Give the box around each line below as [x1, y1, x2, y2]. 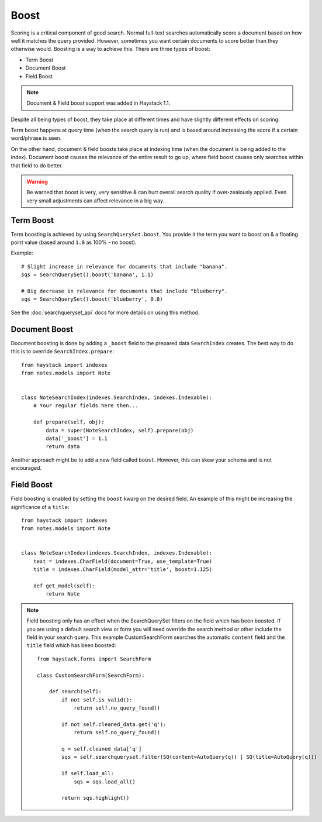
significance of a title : [11, 503, 70, 510]
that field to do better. [11, 161, 63, 169]
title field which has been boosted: [26, 642, 116, 649]
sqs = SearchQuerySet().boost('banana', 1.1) [21, 271, 154, 278]
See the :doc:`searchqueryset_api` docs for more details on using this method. [11, 309, 200, 316]
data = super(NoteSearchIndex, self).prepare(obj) [46, 427, 194, 434]
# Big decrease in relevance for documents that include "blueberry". [21, 288, 228, 295]
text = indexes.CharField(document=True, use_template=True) [33, 558, 213, 565]
